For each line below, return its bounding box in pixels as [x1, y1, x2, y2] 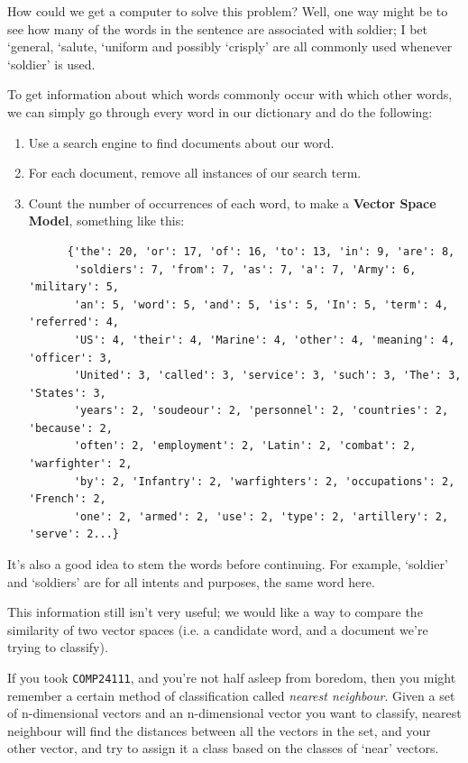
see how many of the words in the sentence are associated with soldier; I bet [7, 19, 428, 38]
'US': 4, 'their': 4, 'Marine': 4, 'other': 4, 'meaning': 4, [73, 333, 455, 346]
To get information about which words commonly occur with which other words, [7, 85, 453, 104]
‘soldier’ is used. [7, 54, 96, 73]
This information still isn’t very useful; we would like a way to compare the [7, 602, 423, 621]
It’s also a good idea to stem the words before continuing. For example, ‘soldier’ [7, 555, 448, 574]
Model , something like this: [28, 211, 185, 230]
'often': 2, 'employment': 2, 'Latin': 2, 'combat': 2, [73, 439, 417, 453]
